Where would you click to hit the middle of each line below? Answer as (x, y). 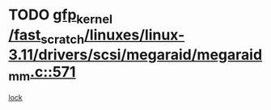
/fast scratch (47, 36)
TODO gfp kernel (61, 16)
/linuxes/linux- (134, 35)
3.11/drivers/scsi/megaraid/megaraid (135, 55)
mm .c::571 (42, 74)
